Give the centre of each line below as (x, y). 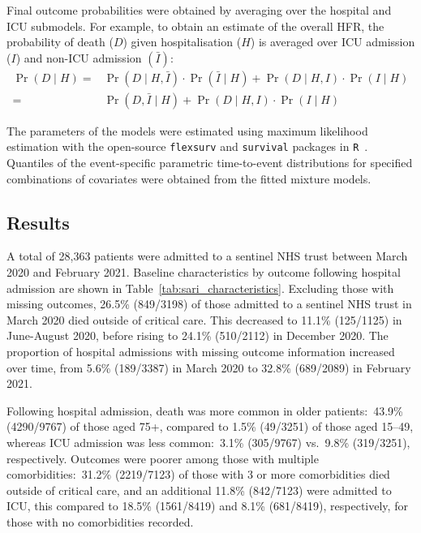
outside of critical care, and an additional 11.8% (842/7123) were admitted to (199, 490)
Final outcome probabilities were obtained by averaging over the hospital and (199, 10)
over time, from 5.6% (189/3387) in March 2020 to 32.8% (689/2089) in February (209, 367)
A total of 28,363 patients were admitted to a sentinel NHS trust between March (207, 256)
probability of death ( (60, 42)
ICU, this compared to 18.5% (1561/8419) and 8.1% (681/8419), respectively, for (207, 506)
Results (38, 222)
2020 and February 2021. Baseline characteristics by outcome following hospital (204, 272)
